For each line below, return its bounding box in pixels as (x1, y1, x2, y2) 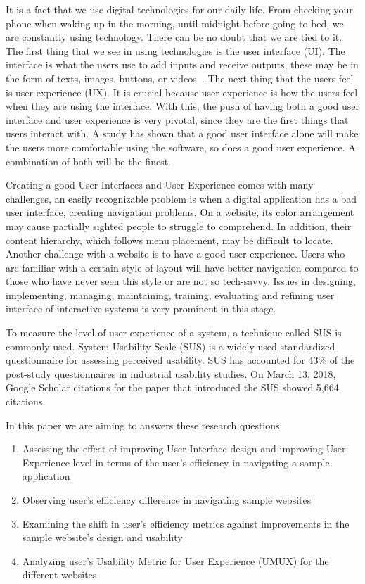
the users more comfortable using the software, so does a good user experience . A (6, 139, 356, 154)
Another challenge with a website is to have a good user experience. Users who (6, 246, 345, 261)
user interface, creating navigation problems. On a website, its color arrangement (6, 205, 354, 220)
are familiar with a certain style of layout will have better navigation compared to (6, 260, 359, 274)
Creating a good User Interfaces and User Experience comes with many (6, 177, 314, 192)
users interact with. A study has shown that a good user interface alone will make (6, 126, 359, 141)
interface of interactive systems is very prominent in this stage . (6, 301, 276, 316)
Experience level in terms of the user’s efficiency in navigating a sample (22, 455, 330, 469)
